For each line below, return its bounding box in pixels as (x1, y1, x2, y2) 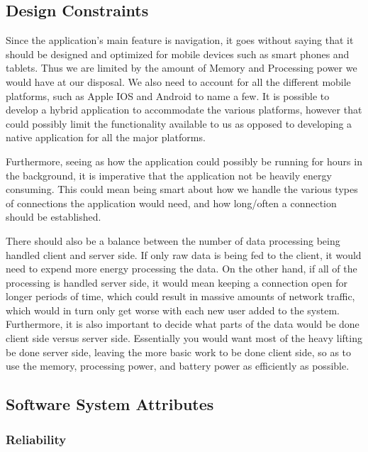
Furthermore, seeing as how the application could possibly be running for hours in (6, 153, 362, 168)
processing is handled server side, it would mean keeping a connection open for (6, 275, 347, 290)
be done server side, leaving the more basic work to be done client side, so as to (6, 344, 352, 359)
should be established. (6, 209, 101, 224)
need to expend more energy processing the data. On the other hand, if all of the (6, 261, 357, 276)
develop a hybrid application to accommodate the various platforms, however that (6, 102, 362, 117)
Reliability (6, 430, 67, 448)
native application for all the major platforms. (6, 130, 206, 145)
